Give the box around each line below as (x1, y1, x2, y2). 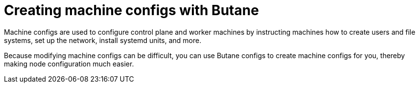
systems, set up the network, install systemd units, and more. (4, 36, 202, 44)
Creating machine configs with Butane (4, 2, 259, 19)
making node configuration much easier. (4, 59, 134, 68)
